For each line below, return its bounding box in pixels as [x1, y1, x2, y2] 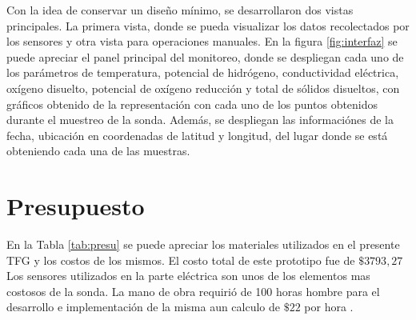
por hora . [304, 298, 354, 315]
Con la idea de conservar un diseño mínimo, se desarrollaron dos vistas [6, 2, 354, 18]
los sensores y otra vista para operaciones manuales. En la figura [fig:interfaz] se [6, 33, 398, 50]
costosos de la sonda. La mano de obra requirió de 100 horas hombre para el [6, 282, 380, 299]
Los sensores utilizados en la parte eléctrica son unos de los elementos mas [6, 267, 370, 284]
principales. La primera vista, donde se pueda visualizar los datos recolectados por [6, 17, 410, 34]
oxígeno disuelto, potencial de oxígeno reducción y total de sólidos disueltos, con [6, 79, 400, 96]
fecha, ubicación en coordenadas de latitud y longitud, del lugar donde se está [6, 126, 388, 143]
